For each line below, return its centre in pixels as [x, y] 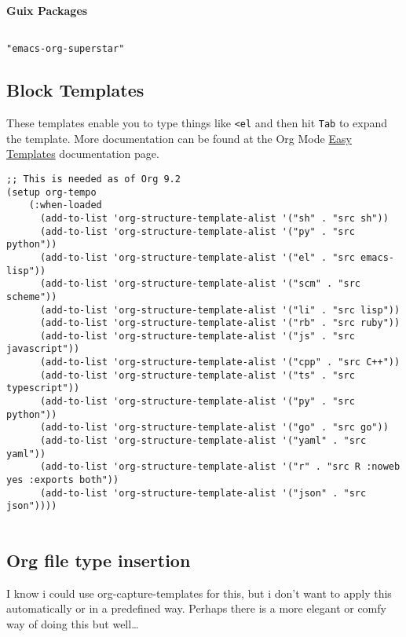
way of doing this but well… [73, 624]
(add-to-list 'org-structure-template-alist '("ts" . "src [197, 375]
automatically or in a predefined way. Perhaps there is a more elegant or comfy [196, 608]
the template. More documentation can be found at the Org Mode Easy [179, 138]
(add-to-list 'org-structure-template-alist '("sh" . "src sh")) [214, 218]
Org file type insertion [99, 560]
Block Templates [75, 90]
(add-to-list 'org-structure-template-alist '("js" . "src [197, 336]
